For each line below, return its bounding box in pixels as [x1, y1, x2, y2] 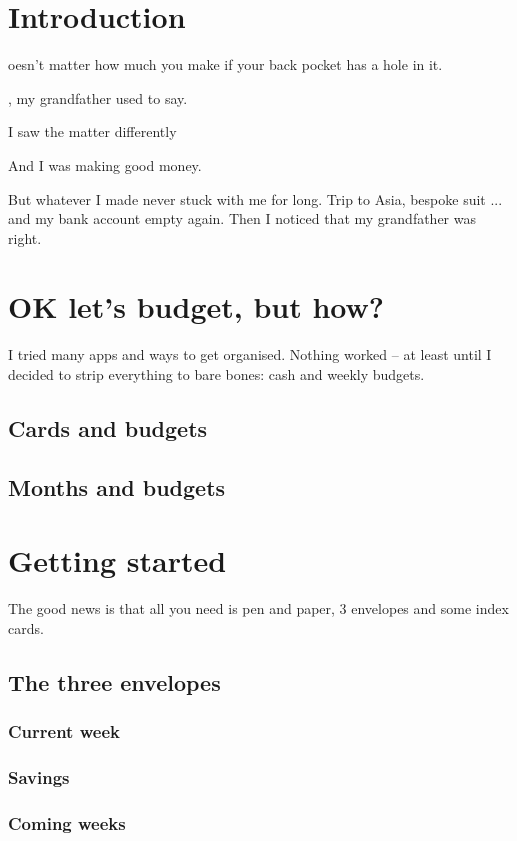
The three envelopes [8, 666, 221, 697]
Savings [8, 765, 70, 790]
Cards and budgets [8, 412, 208, 443]
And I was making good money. [8, 154, 202, 175]
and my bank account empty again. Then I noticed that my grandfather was [8, 208, 476, 229]
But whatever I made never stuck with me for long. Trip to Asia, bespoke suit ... [8, 188, 503, 209]
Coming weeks [8, 810, 126, 835]
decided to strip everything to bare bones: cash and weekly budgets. [8, 364, 425, 384]
